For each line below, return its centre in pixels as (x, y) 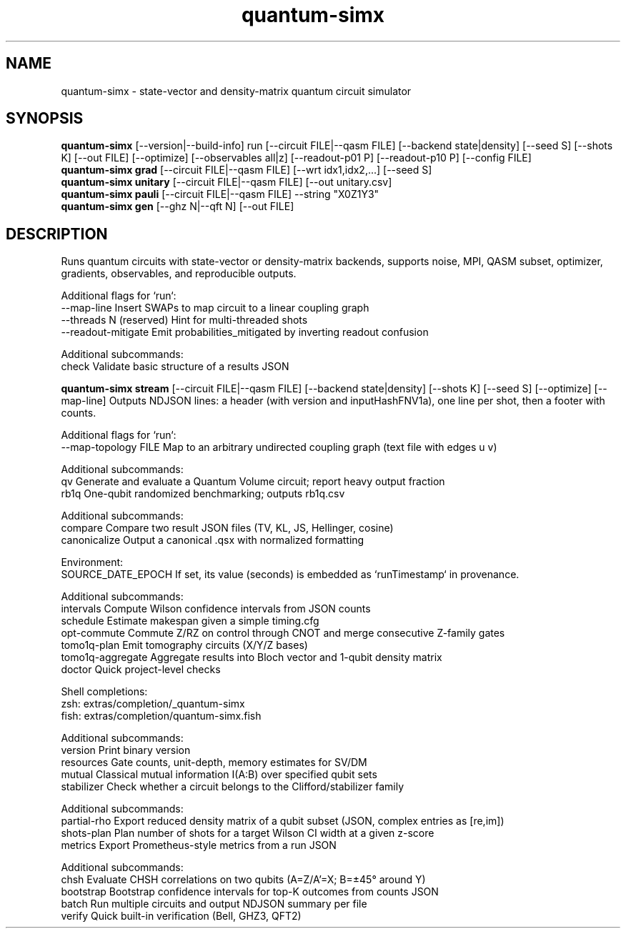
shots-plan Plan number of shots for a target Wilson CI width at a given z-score (248, 833)
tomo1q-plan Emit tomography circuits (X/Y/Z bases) (184, 645)
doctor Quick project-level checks (141, 670)
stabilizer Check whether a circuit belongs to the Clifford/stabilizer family (232, 787)
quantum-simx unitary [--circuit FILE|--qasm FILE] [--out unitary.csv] (227, 182)
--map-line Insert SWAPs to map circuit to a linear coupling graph (215, 308)
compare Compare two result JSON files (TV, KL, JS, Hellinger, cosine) (227, 528)
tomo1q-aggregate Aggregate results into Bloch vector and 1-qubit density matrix (252, 657)
